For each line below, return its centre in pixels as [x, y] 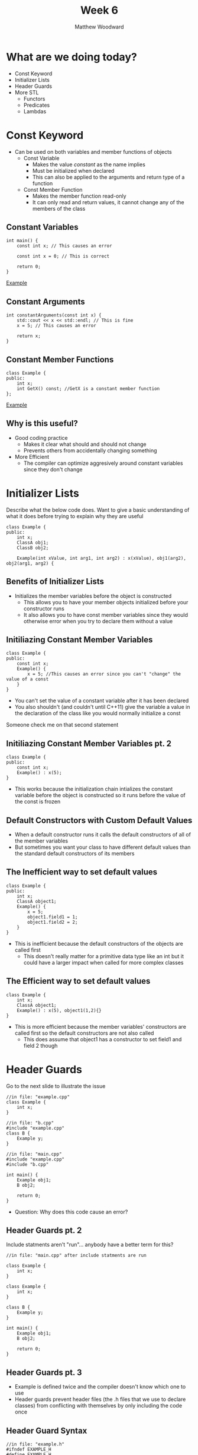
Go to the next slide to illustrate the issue [56, 1086]
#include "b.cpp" [27, 1164]
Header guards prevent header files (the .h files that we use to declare [100, 1399]
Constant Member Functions [60, 359]
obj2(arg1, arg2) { [30, 563]
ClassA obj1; [33, 543]
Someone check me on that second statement [62, 725]
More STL [27, 92]
